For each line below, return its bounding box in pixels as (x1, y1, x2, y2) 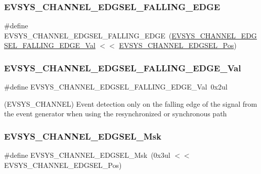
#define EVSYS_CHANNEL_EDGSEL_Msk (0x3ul (4, 150, 170, 160)
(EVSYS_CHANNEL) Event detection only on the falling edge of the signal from (4, 98, 257, 109)
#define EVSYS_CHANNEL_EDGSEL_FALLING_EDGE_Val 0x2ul (4, 81, 228, 92)
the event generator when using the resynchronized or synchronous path (4, 108, 227, 119)
